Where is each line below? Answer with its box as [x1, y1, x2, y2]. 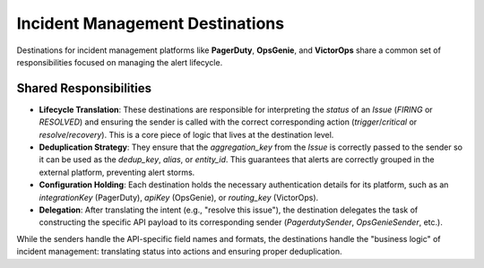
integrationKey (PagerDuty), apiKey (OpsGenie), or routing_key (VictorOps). [39, 192, 319, 203]
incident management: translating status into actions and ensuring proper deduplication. [16, 246, 342, 257]
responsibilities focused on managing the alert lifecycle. [16, 56, 223, 67]
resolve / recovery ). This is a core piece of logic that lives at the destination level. [39, 129, 334, 140]
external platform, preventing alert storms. [39, 167, 195, 177]
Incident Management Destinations [16, 13, 285, 33]
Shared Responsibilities [16, 81, 152, 96]
